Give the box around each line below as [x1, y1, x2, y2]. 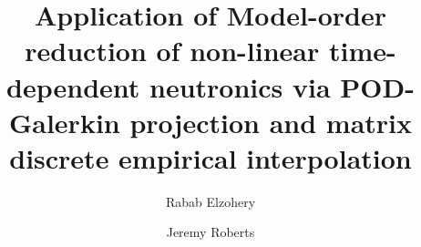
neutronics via [149, 67, 331, 105]
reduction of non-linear [25, 32, 320, 69]
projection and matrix [129, 103, 413, 140]
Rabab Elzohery [165, 191, 256, 211]
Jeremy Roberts [166, 222, 255, 242]
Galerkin [8, 103, 120, 140]
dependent [6, 67, 140, 105]
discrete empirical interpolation [9, 139, 412, 176]
